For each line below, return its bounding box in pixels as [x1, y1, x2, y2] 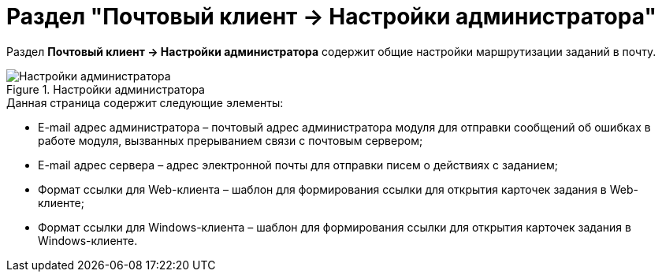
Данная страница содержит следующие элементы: [6, 95, 284, 109]
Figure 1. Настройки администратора [6, 82, 205, 96]
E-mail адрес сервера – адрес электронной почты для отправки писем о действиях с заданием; [38, 158, 558, 172]
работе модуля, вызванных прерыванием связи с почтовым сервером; [38, 133, 423, 147]
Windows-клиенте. [38, 233, 138, 247]
